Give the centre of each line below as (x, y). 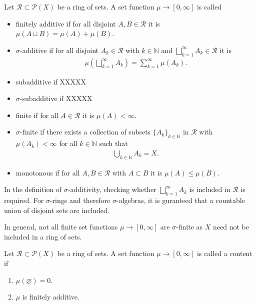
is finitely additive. (51, 297)
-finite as (189, 227)
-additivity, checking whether (112, 189)
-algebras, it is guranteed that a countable (181, 200)
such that (113, 143)
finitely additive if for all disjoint (66, 23)
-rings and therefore (80, 200)
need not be (231, 227)
